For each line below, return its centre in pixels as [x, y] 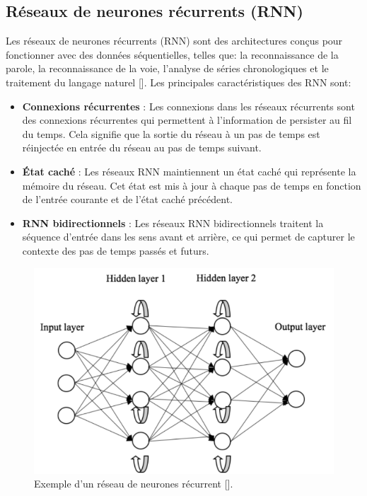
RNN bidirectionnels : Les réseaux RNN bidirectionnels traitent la [173, 223]
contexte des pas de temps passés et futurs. [116, 250]
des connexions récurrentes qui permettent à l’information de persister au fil [187, 120]
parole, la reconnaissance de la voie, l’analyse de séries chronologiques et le [167, 68]
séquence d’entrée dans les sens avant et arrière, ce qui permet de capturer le [188, 237]
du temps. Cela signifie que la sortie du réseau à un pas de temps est [171, 133]
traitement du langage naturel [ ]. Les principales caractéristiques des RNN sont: [179, 82]
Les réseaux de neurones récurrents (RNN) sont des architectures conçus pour [174, 41]
